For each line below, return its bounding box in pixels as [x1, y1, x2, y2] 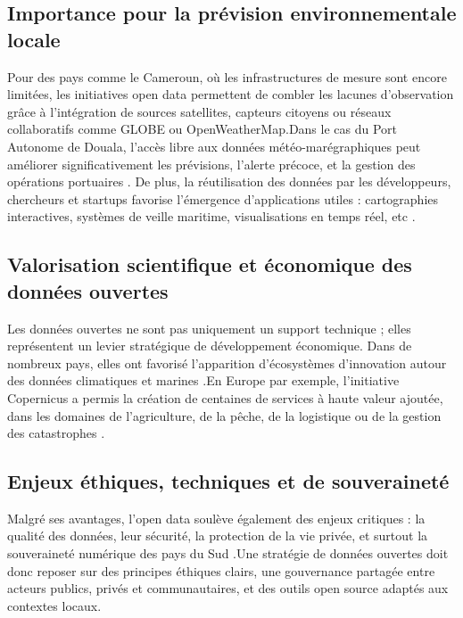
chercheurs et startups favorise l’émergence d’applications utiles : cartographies [7, 189, 439, 208]
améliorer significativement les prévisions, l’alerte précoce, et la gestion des [7, 154, 416, 173]
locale [7, 25, 61, 53]
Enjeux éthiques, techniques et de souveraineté [7, 467, 450, 495]
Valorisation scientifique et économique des [7, 251, 412, 278]
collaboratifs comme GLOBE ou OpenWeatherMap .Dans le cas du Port [7, 119, 398, 138]
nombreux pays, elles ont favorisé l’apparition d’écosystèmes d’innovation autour [7, 353, 447, 372]
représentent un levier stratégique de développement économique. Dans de [7, 336, 412, 355]
